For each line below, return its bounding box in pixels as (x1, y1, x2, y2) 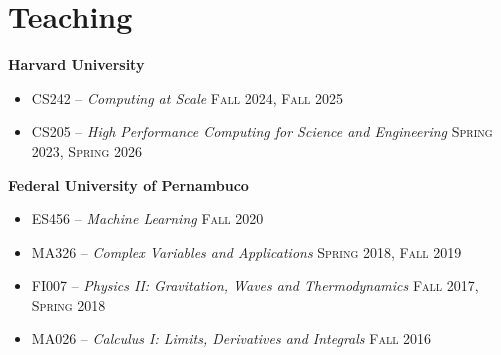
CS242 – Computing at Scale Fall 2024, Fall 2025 (31, 87, 344, 108)
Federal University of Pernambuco (8, 174, 249, 195)
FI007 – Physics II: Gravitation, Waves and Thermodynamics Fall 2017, (31, 275, 479, 296)
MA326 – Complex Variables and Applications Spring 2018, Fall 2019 (31, 241, 462, 262)
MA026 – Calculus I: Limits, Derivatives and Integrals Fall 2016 (31, 328, 432, 349)
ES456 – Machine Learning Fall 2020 (31, 208, 264, 229)
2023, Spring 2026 (31, 140, 142, 161)
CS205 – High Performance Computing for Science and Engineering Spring (31, 121, 493, 142)
